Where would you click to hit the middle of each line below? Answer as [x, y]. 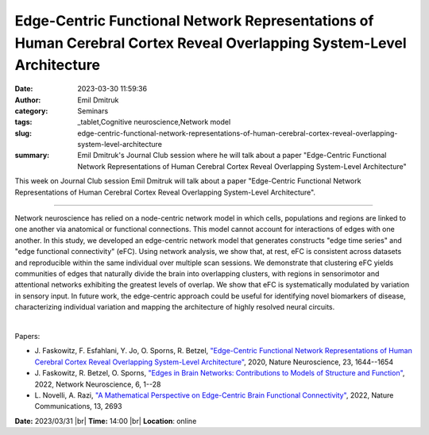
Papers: [27, 336]
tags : [23, 122]
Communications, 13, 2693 [78, 406]
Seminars [93, 110]
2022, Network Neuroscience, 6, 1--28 [98, 384]
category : [31, 110]
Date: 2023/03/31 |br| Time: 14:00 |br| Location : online [106, 421]
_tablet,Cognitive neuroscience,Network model [154, 122]
